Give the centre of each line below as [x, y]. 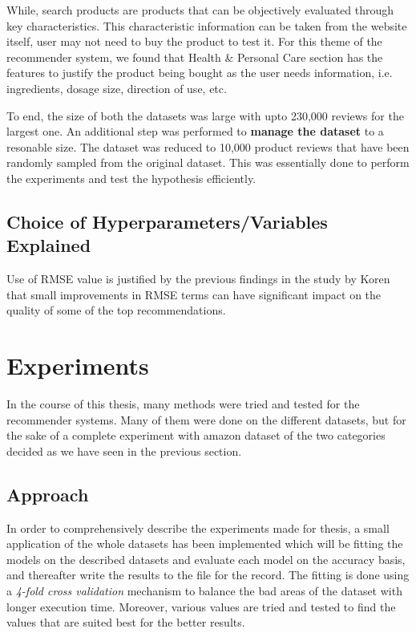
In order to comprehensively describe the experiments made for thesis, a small [198, 527]
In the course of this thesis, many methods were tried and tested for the [183, 404]
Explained [49, 245]
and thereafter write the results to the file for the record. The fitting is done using [208, 575]
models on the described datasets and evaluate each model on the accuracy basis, [206, 559]
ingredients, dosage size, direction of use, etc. [117, 88]
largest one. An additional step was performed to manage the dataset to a [195, 131]
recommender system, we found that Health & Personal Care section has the [195, 57]
